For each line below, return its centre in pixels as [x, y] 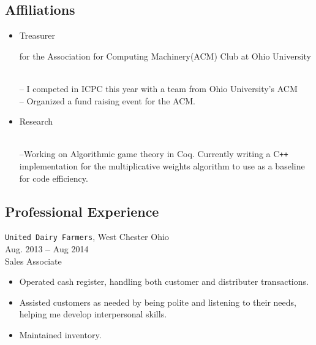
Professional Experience [82, 211]
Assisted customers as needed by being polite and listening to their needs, [158, 302]
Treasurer [37, 35]
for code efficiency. [54, 178]
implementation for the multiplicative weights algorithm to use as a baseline [162, 166]
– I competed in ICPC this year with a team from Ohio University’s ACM [158, 88]
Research [36, 121]
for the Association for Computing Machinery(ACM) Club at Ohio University [165, 56]
